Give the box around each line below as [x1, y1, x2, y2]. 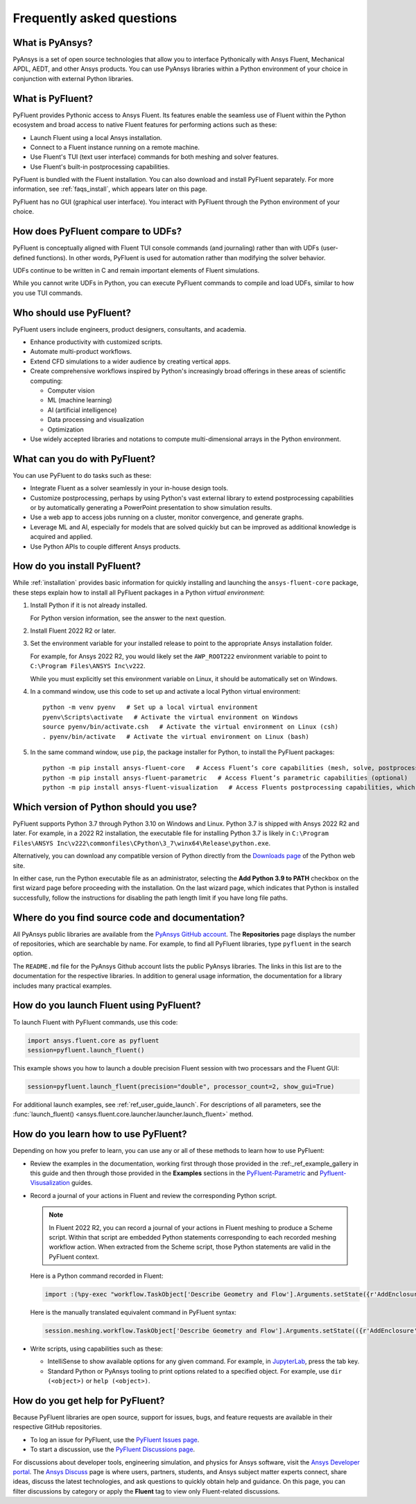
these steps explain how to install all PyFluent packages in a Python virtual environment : [12, 588, 265, 597]
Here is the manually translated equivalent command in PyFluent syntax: [30, 1308, 237, 1317]
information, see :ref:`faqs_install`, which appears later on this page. [12, 185, 207, 194]
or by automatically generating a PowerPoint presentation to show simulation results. [30, 504, 272, 512]
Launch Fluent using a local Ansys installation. [30, 133, 162, 142]
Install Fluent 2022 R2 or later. [30, 626, 116, 635]
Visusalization [30, 1179, 70, 1187]
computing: [30, 377, 63, 385]
